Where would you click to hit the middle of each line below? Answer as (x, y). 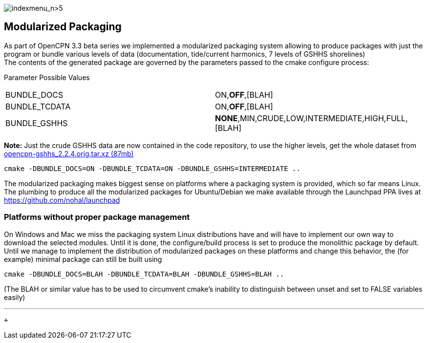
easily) (15, 297)
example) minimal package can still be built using (83, 259)
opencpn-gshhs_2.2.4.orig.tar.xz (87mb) (69, 153)
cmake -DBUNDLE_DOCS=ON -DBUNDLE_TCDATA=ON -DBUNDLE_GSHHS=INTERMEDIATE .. (152, 168)
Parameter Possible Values (47, 77)
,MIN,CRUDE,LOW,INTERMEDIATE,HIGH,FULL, (323, 118)
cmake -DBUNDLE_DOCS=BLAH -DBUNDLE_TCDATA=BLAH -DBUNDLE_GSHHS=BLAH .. (144, 274)
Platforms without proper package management (97, 217)
